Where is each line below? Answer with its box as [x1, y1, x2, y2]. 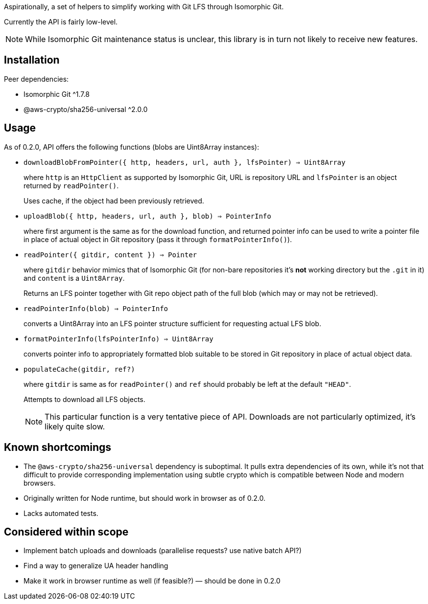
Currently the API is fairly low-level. [4, 18, 118, 26]
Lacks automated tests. [24, 509, 98, 517]
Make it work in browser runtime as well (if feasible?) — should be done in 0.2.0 [24, 577, 281, 585]
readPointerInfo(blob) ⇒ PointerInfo [24, 304, 168, 313]
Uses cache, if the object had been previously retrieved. [24, 196, 204, 205]
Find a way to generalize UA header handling [24, 561, 168, 570]
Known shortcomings [4, 441, 112, 454]
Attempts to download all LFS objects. [24, 395, 145, 403]
